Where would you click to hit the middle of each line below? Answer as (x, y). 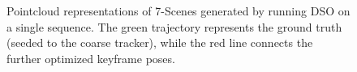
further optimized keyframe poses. (91, 58)
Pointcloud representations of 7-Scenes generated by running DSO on (178, 11)
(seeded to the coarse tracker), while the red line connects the (160, 42)
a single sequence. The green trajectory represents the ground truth (174, 26)
